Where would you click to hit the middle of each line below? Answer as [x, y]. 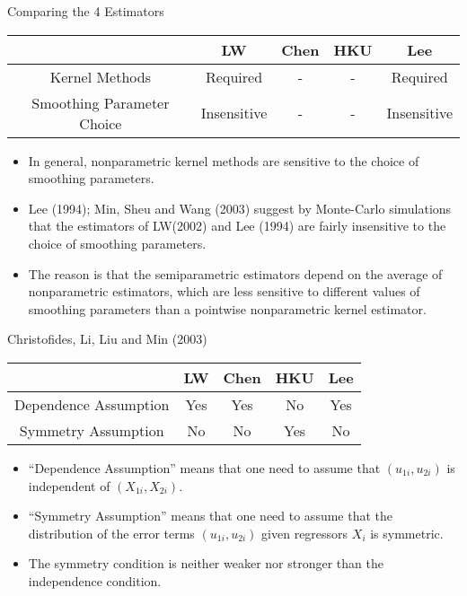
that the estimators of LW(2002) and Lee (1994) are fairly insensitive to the [237, 226]
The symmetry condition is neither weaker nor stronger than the [206, 563]
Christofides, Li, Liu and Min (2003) [107, 339]
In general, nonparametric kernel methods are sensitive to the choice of [224, 160]
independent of [69, 485]
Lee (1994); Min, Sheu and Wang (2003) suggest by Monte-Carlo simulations [240, 208]
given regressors [305, 533]
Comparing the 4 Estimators [86, 11]
